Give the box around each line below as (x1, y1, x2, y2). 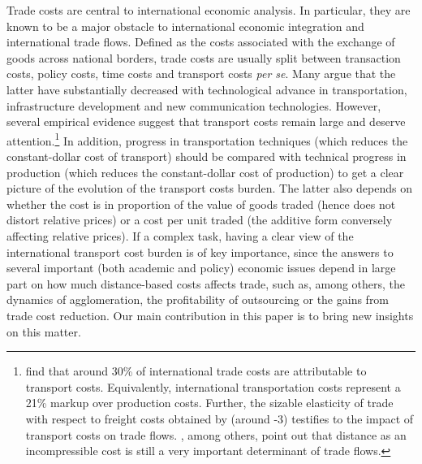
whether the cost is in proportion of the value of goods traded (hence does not (6, 195, 396, 212)
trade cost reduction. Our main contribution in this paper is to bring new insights (6, 306, 414, 323)
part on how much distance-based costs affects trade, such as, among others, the (6, 275, 406, 292)
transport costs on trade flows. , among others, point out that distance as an (25, 426, 407, 443)
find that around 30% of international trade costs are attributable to (25, 362, 367, 379)
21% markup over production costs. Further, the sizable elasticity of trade (25, 394, 394, 411)
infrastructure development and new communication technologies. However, (6, 97, 381, 114)
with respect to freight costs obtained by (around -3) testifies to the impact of (25, 410, 414, 427)
